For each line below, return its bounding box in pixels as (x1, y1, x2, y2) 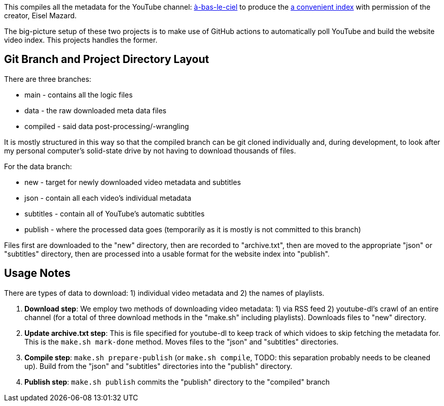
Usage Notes (4, 267, 71, 280)
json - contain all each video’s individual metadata (24, 193, 192, 202)
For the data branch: (4, 162, 72, 171)
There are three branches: (4, 74, 91, 83)
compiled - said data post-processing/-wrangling (24, 121, 189, 131)
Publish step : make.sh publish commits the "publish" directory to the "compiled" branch (24, 377, 330, 386)
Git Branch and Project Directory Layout (4, 53, 209, 66)
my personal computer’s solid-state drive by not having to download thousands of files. (4, 146, 296, 155)
